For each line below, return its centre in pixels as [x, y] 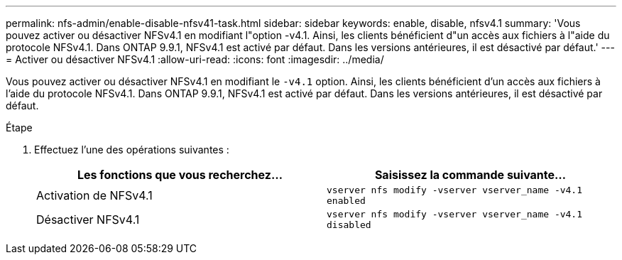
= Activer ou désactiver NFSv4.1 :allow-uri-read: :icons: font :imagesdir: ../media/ [195, 59]
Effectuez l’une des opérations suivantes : [132, 150]
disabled [349, 225]
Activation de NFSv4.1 [94, 195]
